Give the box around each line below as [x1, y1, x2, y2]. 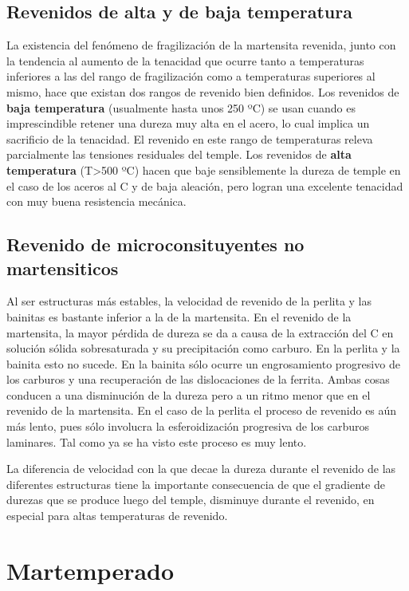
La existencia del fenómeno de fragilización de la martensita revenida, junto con [6, 37, 396, 53]
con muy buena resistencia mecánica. [6, 193, 187, 210]
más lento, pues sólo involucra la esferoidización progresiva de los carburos [6, 418, 369, 435]
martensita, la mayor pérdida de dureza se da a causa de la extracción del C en [6, 324, 394, 341]
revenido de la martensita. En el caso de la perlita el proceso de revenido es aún [6, 402, 397, 419]
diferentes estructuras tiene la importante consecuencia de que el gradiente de [6, 475, 385, 492]
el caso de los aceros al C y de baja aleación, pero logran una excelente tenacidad [6, 177, 403, 194]
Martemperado [6, 554, 175, 586]
